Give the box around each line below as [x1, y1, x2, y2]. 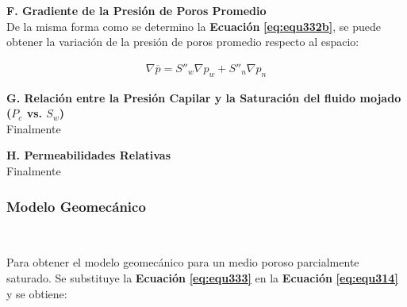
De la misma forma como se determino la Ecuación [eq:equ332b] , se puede [6, 17, 382, 34]
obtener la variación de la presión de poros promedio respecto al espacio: [6, 33, 359, 50]
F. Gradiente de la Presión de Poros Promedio [6, 2, 267, 18]
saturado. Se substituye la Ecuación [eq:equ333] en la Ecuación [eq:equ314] [6, 269, 398, 286]
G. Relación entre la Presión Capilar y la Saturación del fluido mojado [6, 89, 401, 106]
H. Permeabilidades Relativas [6, 147, 171, 163]
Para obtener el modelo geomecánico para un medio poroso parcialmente [6, 254, 359, 271]
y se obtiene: [6, 285, 67, 301]
